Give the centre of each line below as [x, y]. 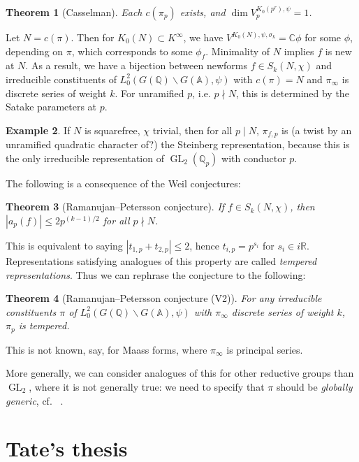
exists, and [203, 12]
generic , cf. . [35, 400]
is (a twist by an [317, 130]
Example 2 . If [38, 130]
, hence [204, 245]
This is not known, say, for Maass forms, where [107, 349]
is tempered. [44, 325]
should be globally [314, 387]
